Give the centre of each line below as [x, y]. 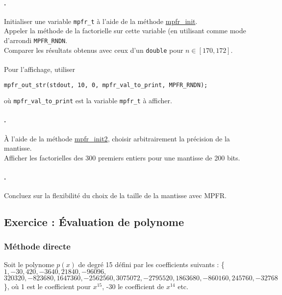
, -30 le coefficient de [133, 286]
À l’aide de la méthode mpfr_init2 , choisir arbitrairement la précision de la [117, 138]
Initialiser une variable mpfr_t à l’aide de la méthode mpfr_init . [101, 21]
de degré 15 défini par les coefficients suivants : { [151, 264]
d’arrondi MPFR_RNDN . [36, 40]
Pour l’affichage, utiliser [40, 69]
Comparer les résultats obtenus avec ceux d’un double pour [94, 50]
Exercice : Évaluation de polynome [94, 222]
